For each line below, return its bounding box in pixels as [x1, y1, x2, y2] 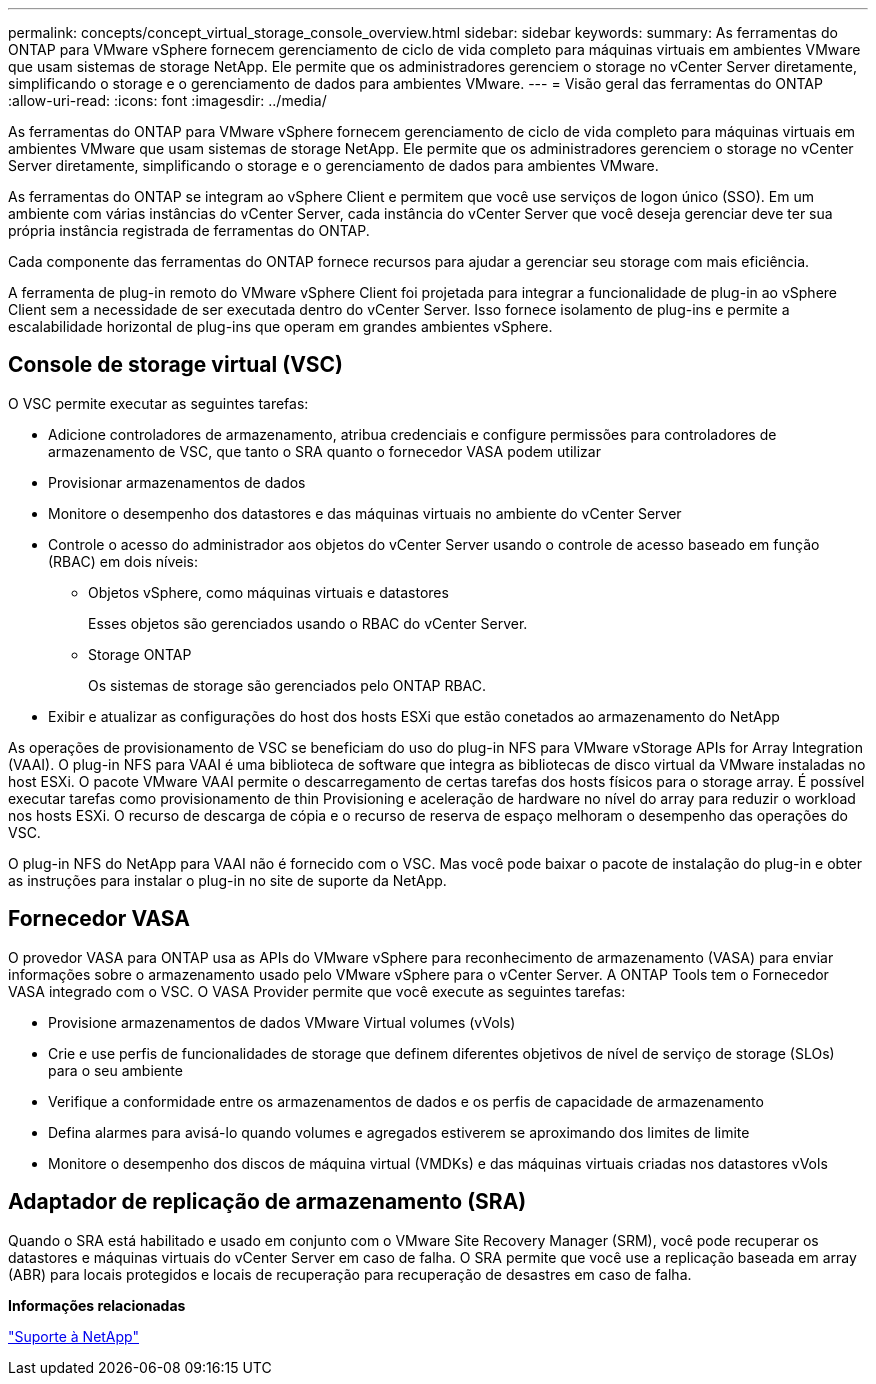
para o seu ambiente [48, 1061, 183, 1079]
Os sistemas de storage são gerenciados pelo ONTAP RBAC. [88, 676, 487, 694]
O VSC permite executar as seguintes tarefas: [8, 394, 309, 412]
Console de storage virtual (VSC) [8, 352, 344, 378]
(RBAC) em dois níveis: [48, 552, 199, 570]
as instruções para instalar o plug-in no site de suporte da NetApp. [8, 871, 447, 889]
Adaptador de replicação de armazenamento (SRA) [8, 1189, 527, 1215]
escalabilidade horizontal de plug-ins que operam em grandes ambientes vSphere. [8, 318, 553, 335]
